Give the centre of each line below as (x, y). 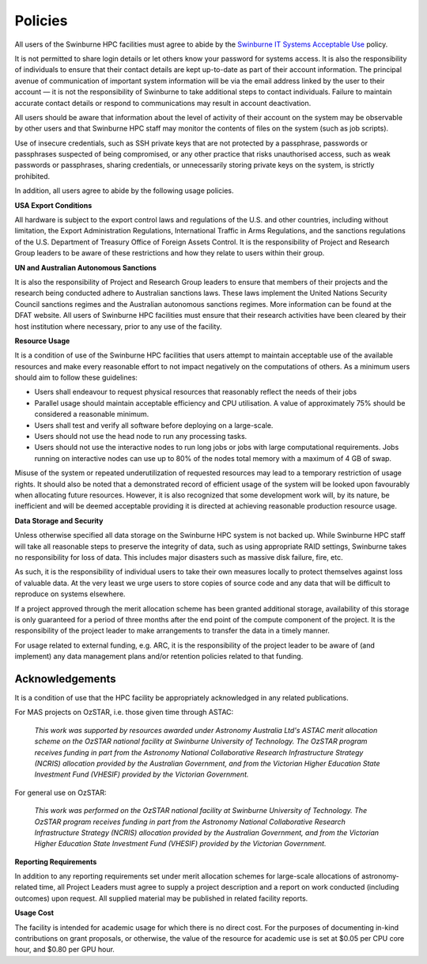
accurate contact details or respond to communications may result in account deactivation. (163, 103)
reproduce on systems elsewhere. (70, 594)
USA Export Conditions (53, 205)
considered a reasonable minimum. (92, 414)
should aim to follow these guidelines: (76, 378)
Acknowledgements (65, 679)
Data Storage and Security (59, 520)
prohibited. (32, 176)
